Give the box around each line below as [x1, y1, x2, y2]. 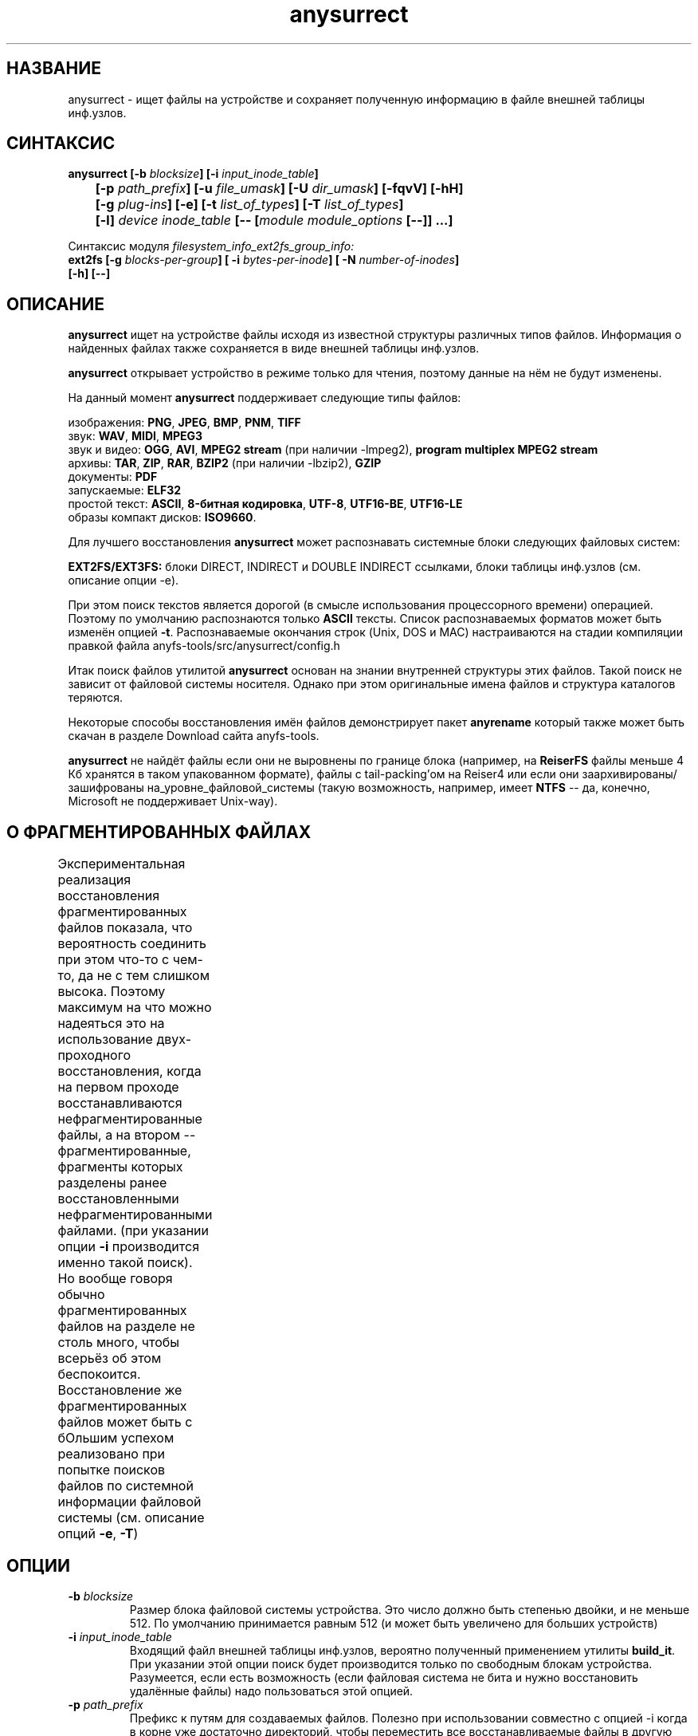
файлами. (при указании [57, 1222, 209, 1239]
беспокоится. [57, 1366, 141, 1383]
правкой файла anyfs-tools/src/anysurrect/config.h [68, 639, 340, 653]
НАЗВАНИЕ [6, 58, 101, 79]
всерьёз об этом [57, 1350, 162, 1367]
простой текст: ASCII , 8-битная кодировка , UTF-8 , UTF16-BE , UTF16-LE [68, 497, 463, 511]
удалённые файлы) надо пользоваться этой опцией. [129, 1683, 414, 1698]
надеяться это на [57, 1015, 165, 1032]
